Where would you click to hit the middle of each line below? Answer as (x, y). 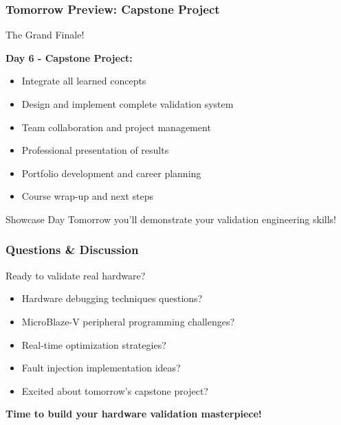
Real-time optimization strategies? (94, 344)
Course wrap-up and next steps (88, 196)
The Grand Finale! (45, 35)
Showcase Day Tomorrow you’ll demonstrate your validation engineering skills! (171, 219)
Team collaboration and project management (116, 127)
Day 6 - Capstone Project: (69, 57)
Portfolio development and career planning (111, 173)
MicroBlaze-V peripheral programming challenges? (128, 321)
